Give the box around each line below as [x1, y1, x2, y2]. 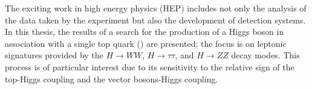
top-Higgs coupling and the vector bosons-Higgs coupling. [5, 72, 218, 85]
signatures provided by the [5, 49, 103, 61]
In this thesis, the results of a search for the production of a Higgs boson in [5, 25, 284, 38]
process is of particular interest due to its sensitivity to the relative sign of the [5, 60, 294, 73]
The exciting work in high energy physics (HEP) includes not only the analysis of [5, 2, 307, 14]
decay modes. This [231, 49, 300, 61]
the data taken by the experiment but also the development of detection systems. [5, 13, 306, 26]
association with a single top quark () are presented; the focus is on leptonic [5, 37, 287, 49]
